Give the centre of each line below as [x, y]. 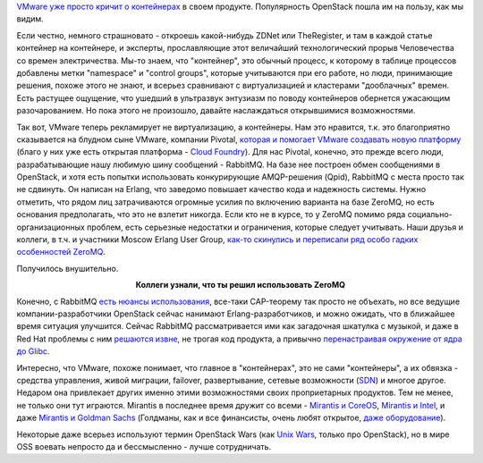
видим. [30, 19]
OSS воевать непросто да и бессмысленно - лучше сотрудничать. [144, 446]
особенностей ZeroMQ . [61, 252]
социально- [430, 215]
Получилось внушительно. [68, 268]
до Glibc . [33, 351]
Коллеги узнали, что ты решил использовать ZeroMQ [241, 285]
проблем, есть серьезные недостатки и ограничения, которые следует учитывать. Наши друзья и [275, 227]
